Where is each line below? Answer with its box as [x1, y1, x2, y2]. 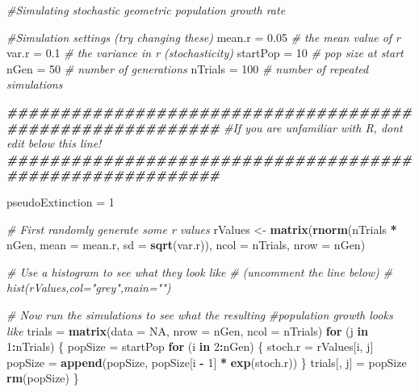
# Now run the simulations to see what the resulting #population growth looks [6, 306, 393, 323]
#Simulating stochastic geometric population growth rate [6, 2, 286, 18]
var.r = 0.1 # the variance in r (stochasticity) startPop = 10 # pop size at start [6, 44, 404, 61]
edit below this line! [6, 135, 102, 152]
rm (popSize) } [6, 369, 79, 386]
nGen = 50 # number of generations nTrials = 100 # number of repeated [6, 60, 369, 77]
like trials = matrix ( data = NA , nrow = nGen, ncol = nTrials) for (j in [6, 322, 368, 339]
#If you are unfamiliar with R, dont [224, 119, 403, 136]
